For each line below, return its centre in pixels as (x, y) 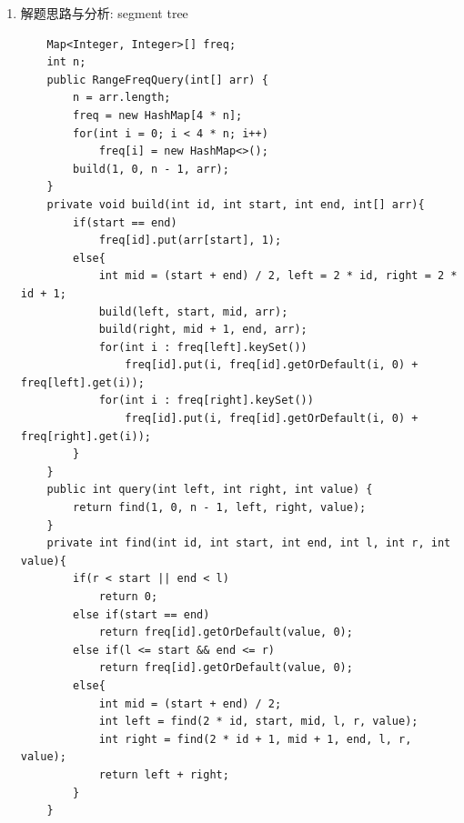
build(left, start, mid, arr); (193, 311)
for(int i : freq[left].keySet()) (203, 347)
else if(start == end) (141, 614)
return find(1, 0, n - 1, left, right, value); (220, 508)
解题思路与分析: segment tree (104, 13)
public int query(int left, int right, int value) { (210, 490)
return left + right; (164, 774)
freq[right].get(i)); (86, 436)
